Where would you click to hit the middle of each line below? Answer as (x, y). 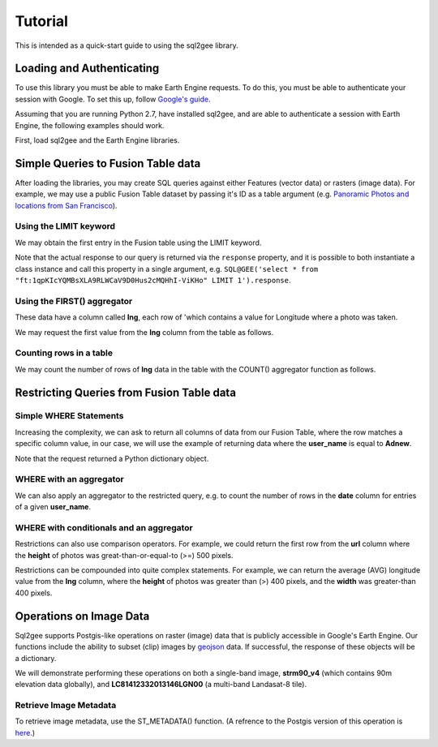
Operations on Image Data (82, 616)
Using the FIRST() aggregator (74, 301)
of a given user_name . (53, 507)
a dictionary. (36, 658)
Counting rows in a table (64, 353)
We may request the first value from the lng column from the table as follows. (144, 332)
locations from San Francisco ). (66, 205)
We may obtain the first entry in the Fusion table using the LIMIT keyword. (138, 243)
